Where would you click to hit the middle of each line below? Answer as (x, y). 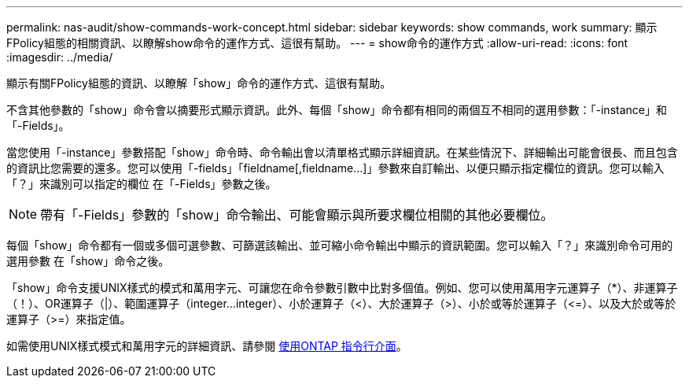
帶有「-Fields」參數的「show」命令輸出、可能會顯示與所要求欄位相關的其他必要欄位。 (297, 215)
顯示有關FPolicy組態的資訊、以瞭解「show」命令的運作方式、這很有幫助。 (199, 83)
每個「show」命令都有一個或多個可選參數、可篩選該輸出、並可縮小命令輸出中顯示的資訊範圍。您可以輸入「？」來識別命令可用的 (340, 245)
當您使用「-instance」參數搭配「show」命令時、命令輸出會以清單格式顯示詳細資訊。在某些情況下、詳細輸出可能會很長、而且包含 (342, 152)
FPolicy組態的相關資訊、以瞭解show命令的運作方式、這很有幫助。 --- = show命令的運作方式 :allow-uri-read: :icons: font (317, 43)
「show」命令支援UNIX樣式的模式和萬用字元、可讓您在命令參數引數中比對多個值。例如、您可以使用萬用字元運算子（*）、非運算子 (342, 288)
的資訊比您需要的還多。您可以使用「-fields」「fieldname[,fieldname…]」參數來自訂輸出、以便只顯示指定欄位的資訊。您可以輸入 (335, 168)
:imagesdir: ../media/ (60, 57)
